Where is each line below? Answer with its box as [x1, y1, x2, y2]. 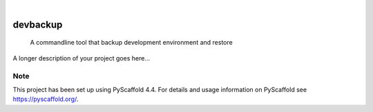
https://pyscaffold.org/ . [12, 95, 79, 103]
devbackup [12, 19, 63, 30]
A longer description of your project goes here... [12, 54, 150, 62]
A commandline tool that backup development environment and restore [30, 38, 233, 47]
